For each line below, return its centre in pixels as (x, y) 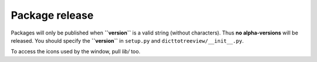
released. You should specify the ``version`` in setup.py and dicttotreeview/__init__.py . (127, 40)
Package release (52, 15)
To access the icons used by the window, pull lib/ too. (76, 51)
